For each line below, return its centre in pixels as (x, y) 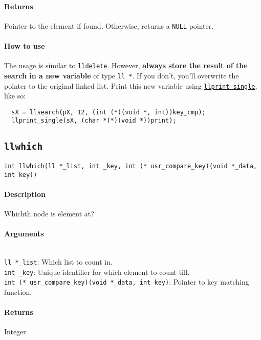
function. (18, 292)
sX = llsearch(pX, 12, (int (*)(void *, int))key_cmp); (108, 112)
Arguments (24, 234)
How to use (25, 46)
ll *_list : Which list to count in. (58, 262)
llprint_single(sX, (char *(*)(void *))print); (94, 121)
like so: (15, 96)
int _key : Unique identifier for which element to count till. (97, 272)
